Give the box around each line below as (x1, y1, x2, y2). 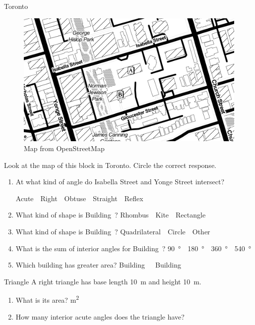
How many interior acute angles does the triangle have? (15, 311, 185, 322)
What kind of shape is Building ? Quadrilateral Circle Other (15, 226, 210, 237)
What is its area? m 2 (15, 293, 79, 305)
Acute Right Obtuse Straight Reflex (15, 193, 143, 203)
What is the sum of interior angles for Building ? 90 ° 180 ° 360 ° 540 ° (15, 243, 252, 253)
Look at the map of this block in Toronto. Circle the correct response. (4, 160, 216, 170)
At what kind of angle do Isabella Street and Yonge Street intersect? (15, 176, 225, 187)
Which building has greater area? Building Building (15, 260, 181, 270)
